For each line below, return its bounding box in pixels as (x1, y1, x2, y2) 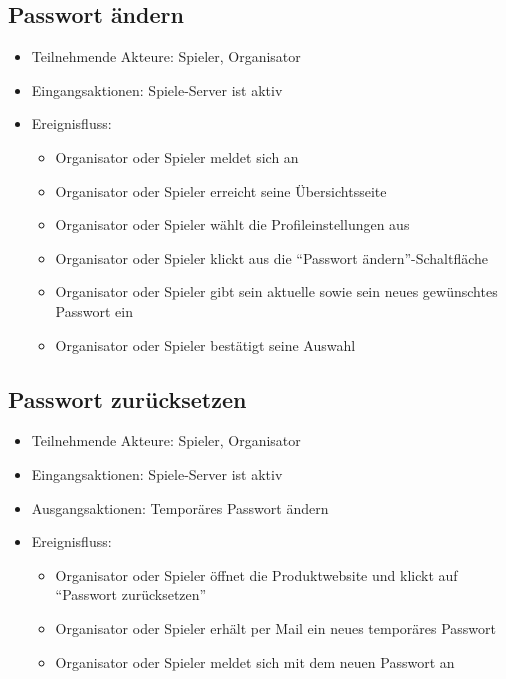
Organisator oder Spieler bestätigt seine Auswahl (55, 334, 356, 355)
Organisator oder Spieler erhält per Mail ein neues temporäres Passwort (55, 617, 497, 638)
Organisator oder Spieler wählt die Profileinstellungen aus (55, 214, 410, 235)
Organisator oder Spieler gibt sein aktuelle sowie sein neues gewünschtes (55, 281, 498, 302)
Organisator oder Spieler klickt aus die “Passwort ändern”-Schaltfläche (55, 247, 489, 268)
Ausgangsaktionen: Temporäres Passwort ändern (31, 497, 329, 518)
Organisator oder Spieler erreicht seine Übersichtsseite (55, 180, 387, 201)
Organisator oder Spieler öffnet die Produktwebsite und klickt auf (55, 564, 458, 585)
